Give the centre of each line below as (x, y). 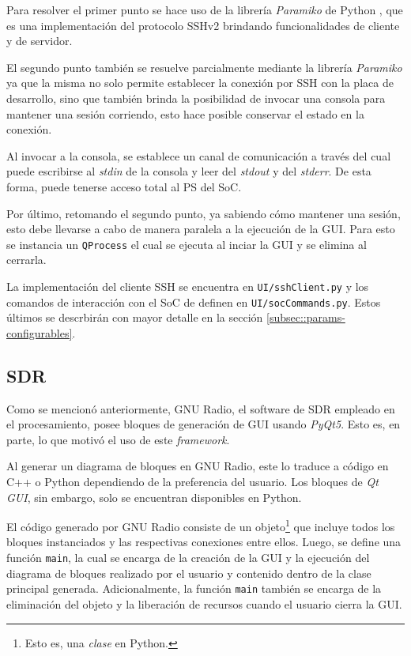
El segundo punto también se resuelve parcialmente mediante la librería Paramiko (204, 67)
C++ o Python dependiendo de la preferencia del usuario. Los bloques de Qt (192, 482)
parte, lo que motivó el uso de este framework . (118, 439)
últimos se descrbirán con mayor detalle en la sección (135, 317)
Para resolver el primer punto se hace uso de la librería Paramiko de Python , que (205, 9)
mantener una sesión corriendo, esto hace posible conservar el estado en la (185, 113)
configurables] (40, 332)
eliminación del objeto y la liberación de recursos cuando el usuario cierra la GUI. (204, 603)
